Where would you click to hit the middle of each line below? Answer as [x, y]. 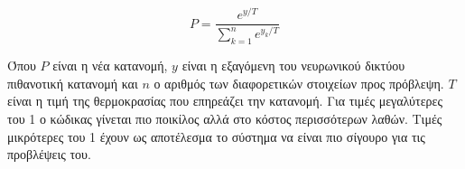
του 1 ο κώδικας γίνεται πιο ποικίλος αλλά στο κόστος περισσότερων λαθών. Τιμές [225, 119]
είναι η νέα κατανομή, [110, 66]
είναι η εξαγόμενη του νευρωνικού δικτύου [293, 66]
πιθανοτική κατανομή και [73, 83]
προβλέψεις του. [49, 154]
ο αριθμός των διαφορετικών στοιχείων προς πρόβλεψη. [299, 83]
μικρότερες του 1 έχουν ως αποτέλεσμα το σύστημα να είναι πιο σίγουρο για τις [216, 136]
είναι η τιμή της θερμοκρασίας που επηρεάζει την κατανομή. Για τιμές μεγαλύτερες [225, 101]
